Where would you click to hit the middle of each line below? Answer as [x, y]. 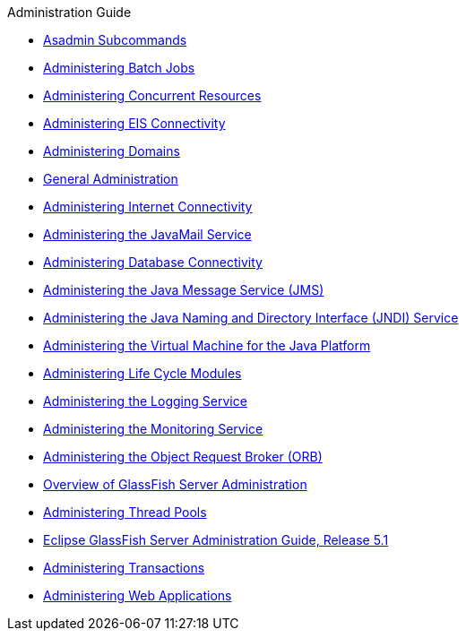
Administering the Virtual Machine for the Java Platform [207, 345]
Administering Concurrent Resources [152, 95]
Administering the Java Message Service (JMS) [184, 290]
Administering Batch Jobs [119, 68]
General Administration [111, 179]
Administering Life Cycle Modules [142, 373]
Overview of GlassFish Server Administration [175, 484]
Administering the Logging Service [145, 401]
